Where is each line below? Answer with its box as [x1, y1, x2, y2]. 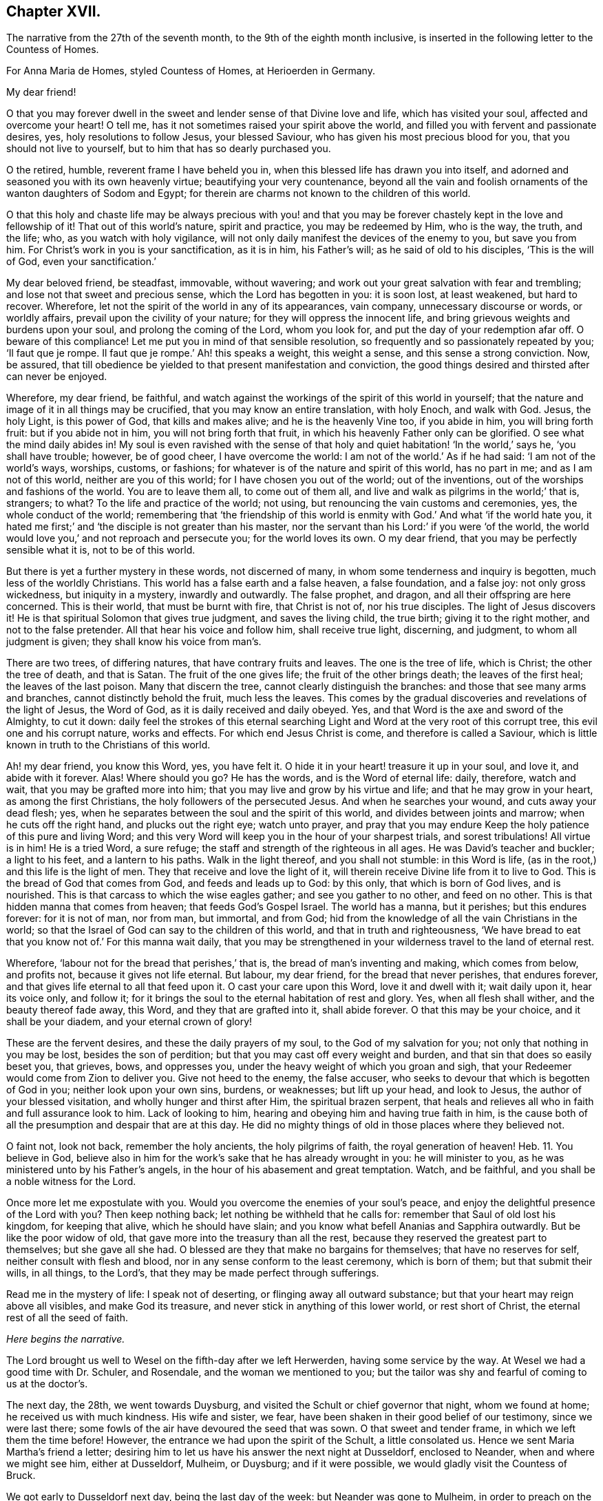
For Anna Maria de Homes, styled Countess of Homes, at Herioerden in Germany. [6, 65, 375, 77]
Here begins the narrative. [6, 1333, 125, 1345]
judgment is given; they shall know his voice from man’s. [6, 636, 262, 648]
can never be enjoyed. [6, 370, 107, 383]
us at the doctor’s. [6, 1378, 88, 1390]
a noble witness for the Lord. [6, 1175, 136, 1188]
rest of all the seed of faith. [6, 1312, 129, 1324]
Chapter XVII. [6, 3, 101, 20]
